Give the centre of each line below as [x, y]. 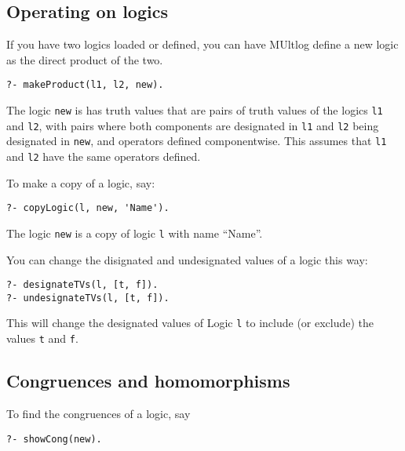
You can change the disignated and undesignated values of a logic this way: [187, 259]
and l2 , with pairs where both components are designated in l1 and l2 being [193, 125]
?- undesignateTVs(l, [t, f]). [88, 298]
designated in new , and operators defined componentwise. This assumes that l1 [197, 141]
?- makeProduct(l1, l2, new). [85, 85]
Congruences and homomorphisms [148, 381]
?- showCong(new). [54, 439]
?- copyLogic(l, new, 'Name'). [88, 208]
